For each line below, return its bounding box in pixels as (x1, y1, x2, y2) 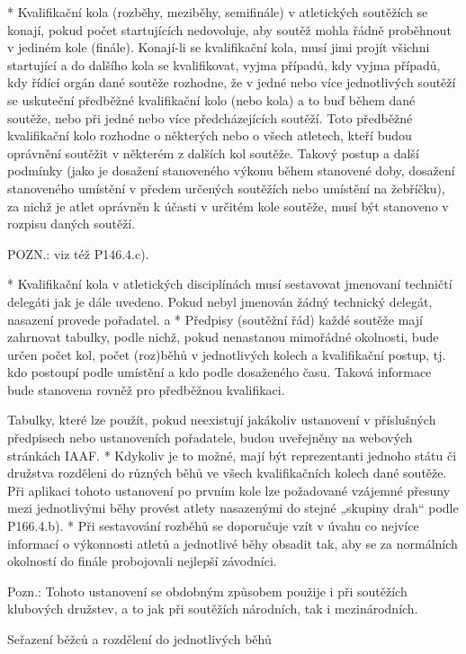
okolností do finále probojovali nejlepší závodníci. (7, 551, 277, 570)
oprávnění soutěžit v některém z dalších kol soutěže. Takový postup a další (7, 143, 419, 162)
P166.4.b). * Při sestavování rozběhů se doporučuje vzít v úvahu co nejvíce (7, 516, 419, 535)
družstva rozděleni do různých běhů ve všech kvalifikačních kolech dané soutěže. (7, 463, 447, 482)
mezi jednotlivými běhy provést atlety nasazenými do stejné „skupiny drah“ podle (7, 498, 459, 517)
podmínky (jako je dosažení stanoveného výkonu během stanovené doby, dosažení (7, 161, 455, 180)
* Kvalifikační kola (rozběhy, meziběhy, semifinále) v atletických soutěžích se (7, 3, 428, 21)
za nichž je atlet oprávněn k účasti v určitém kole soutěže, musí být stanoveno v (7, 196, 449, 215)
